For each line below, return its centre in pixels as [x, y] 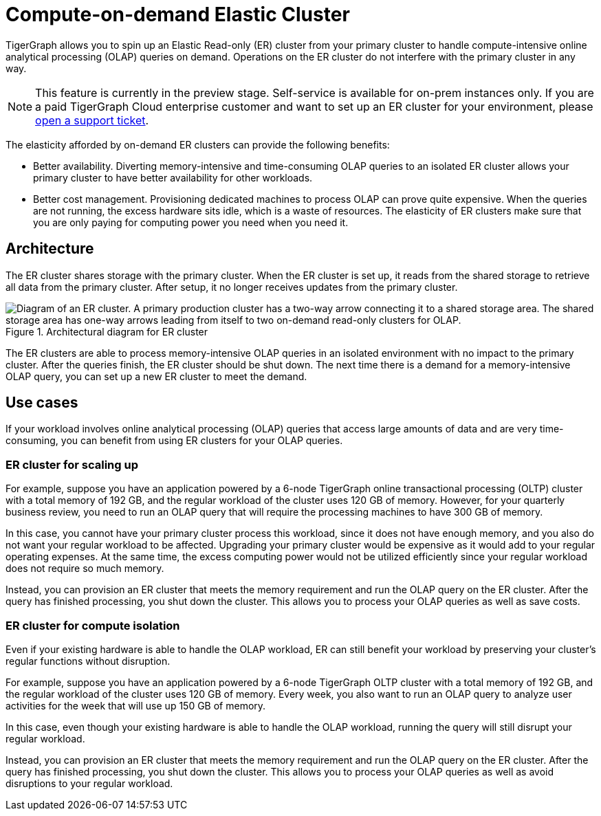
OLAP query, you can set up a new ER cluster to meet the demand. [156, 376]
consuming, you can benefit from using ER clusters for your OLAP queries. [174, 441]
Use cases [42, 403]
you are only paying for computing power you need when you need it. [191, 222]
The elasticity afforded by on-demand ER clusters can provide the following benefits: [198, 144]
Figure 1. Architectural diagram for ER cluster [107, 331]
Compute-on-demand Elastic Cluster [178, 14]
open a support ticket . [92, 120]
